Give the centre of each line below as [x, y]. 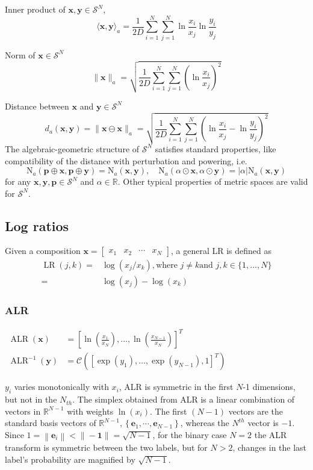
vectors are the [256, 411]
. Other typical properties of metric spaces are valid [213, 181]
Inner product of [35, 9]
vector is [263, 423]
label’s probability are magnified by [70, 459]
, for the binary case [190, 434]
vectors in [23, 411]
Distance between [37, 106]
